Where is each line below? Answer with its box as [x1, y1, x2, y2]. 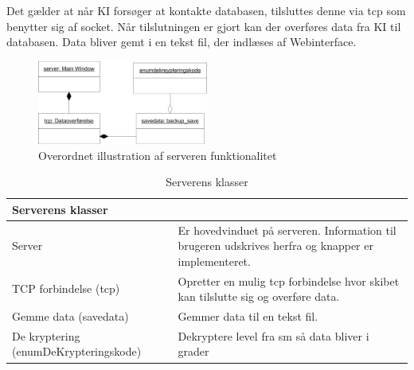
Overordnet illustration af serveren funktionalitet [38, 146, 277, 163]
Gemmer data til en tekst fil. [178, 308, 318, 324]
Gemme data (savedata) [12, 308, 129, 324]
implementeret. [178, 252, 251, 269]
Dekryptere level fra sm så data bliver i [178, 327, 369, 344]
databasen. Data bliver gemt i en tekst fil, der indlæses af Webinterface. [6, 33, 357, 50]
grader [178, 343, 209, 360]
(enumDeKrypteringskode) [12, 343, 142, 360]
